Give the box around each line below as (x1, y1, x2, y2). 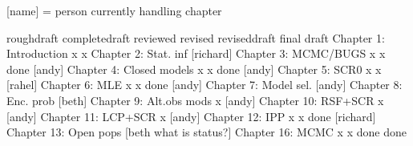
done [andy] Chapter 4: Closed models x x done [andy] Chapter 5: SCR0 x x (6, 60, 382, 77)
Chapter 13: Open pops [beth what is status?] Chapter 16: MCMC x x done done (6, 124, 407, 140)
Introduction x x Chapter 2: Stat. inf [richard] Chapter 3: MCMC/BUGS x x (6, 45, 386, 62)
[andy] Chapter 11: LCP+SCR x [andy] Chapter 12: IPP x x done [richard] (6, 107, 376, 124)
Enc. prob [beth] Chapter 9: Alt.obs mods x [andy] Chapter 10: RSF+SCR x (6, 91, 384, 108)
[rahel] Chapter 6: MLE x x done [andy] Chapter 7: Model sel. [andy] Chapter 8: (6, 76, 403, 93)
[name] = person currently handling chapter (6, 2, 222, 18)
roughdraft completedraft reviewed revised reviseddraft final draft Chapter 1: (6, 29, 385, 46)
